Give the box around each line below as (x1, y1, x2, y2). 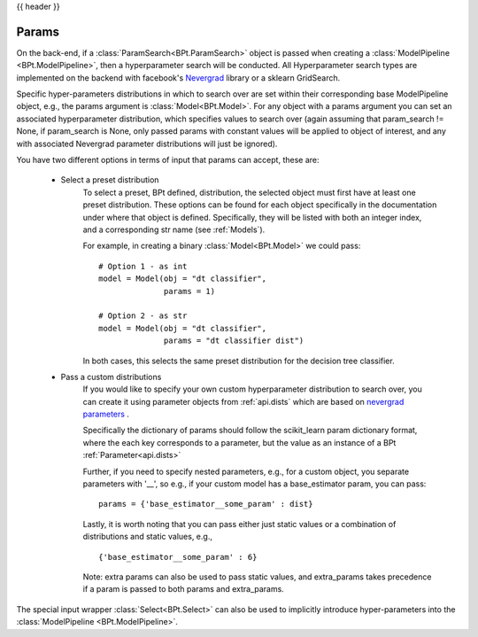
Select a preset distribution (60, 175, 159, 185)
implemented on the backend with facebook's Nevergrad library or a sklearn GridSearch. (16, 72, 341, 83)
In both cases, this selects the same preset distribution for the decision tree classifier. (82, 355, 395, 366)
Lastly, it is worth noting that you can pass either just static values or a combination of (82, 518, 397, 529)
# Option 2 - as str (98, 311, 188, 321)
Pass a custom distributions (60, 371, 162, 382)
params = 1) (164, 286, 216, 296)
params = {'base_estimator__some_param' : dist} (98, 499, 313, 509)
